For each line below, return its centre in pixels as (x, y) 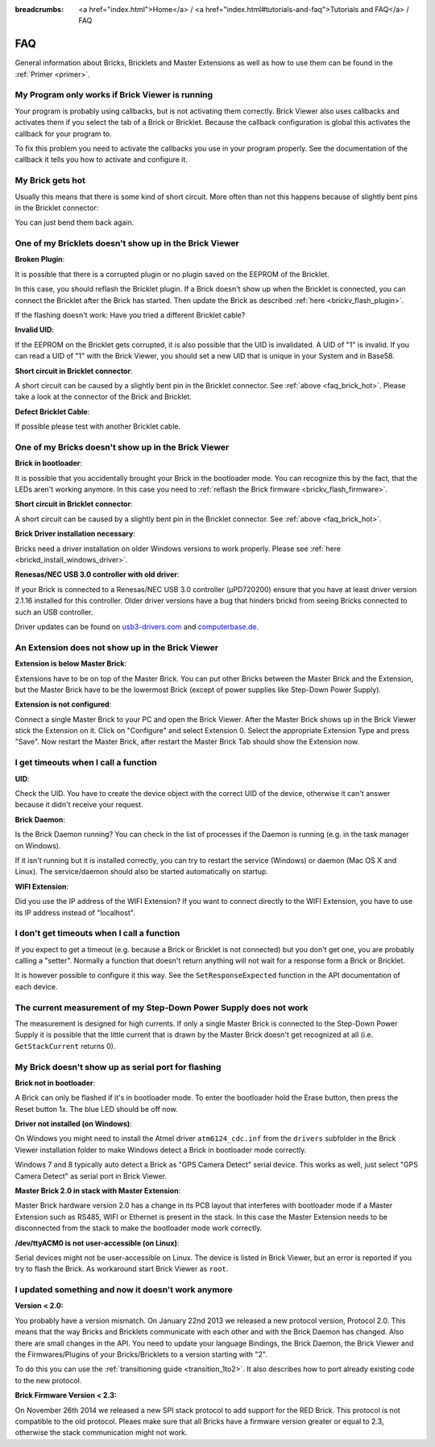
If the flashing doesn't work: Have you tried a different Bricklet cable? (130, 315)
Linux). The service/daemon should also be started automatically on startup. (142, 872)
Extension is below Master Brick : (71, 664)
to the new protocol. (48, 1380)
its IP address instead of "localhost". (75, 912)
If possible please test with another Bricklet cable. (98, 426)
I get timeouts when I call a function (86, 763)
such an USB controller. (54, 612)
